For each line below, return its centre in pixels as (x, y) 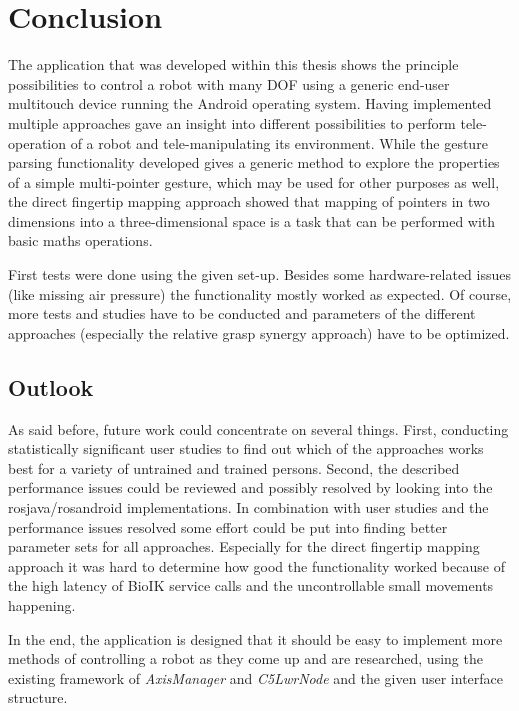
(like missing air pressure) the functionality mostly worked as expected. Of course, (260, 293)
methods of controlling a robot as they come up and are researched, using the (245, 658)
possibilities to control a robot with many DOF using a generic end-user (229, 83)
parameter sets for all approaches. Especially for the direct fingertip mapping (244, 546)
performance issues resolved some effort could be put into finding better (228, 526)
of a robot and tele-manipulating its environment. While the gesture (279, 142)
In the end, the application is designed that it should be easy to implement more (255, 638)
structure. (38, 697)
